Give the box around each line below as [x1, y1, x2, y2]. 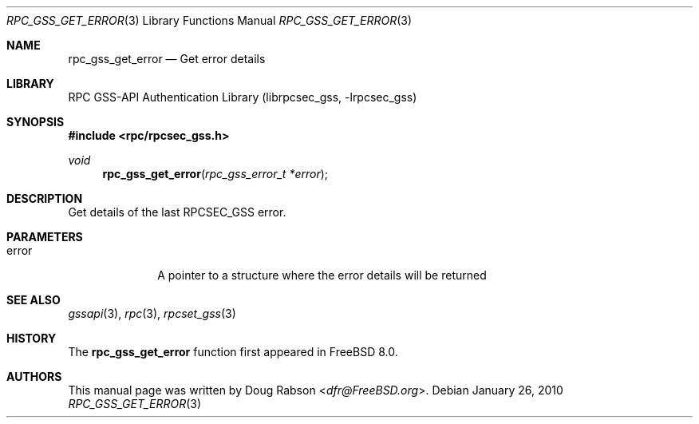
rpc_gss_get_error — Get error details [68, 52, 266, 65]
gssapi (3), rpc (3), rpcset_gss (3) [68, 307, 236, 320]
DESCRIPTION [6, 192, 83, 205]
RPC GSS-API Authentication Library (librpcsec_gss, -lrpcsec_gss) [68, 90, 417, 104]
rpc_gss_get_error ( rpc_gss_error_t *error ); [102, 167, 329, 180]
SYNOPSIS [6, 115, 65, 129]
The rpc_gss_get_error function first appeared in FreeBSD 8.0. [68, 345, 398, 359]
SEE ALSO [6, 293, 61, 307]
